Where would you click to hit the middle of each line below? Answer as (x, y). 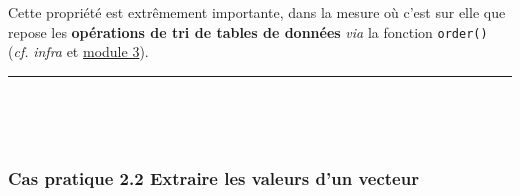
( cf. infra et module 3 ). (78, 51)
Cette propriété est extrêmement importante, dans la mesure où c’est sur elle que (257, 12)
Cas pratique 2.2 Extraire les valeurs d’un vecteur (213, 177)
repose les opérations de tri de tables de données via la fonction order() (248, 31)
